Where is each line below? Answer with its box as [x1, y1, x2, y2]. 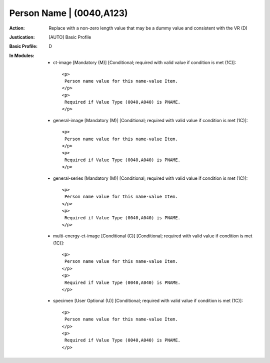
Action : [9, 25, 25, 31]
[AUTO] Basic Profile [48, 34, 91, 40]
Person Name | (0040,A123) [9, 8, 128, 19]
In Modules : [9, 53, 34, 59]
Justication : [9, 34, 35, 40]
